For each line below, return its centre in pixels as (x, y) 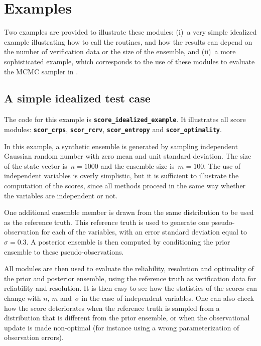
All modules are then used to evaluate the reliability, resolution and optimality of (129, 268)
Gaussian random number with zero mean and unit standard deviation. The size (128, 156)
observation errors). (34, 337)
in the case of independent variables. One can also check (168, 298)
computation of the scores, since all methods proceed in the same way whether (125, 185)
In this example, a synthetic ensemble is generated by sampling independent (121, 146)
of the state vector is (36, 165)
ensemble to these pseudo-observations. (64, 251)
